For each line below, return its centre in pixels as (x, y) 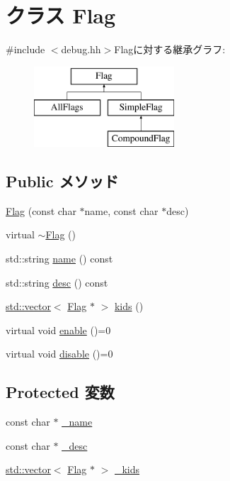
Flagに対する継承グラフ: (170, 49)
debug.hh (81, 49)
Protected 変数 (60, 392)
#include (25, 49)
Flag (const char (41, 210)
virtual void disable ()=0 (59, 354)
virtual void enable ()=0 (58, 330)
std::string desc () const (57, 282)
